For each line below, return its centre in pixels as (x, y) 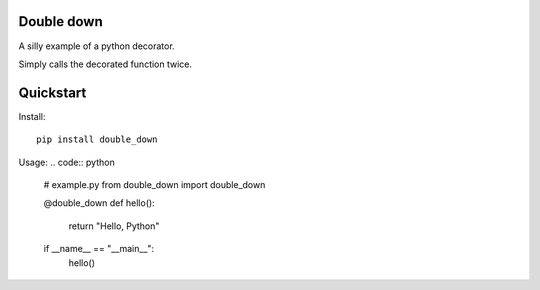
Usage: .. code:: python (66, 162)
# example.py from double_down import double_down (154, 184)
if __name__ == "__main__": (99, 249)
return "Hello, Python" (114, 226)
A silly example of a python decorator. (96, 46)
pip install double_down (97, 139)
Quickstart (52, 92)
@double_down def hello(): (99, 203)
